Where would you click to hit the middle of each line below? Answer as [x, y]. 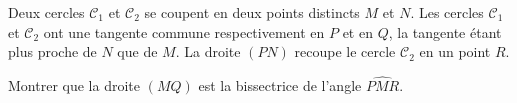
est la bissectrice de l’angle [280, 85]
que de [137, 51]
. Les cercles [447, 12]
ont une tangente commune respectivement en [184, 31]
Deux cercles [46, 12]
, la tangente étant [445, 31]
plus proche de [52, 51]
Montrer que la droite [74, 85]
